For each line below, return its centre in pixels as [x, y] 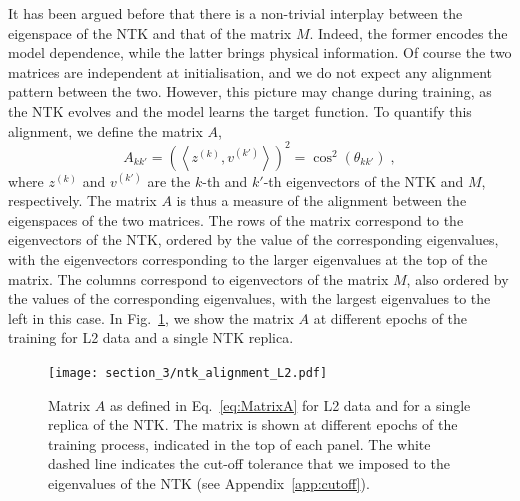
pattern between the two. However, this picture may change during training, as [250, 91]
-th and [225, 180]
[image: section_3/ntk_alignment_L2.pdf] [188, 373]
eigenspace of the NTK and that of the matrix [150, 32]
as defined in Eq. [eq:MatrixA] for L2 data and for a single [290, 404]
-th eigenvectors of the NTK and [363, 180]
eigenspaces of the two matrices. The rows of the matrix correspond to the [236, 219]
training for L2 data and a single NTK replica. [151, 337]
